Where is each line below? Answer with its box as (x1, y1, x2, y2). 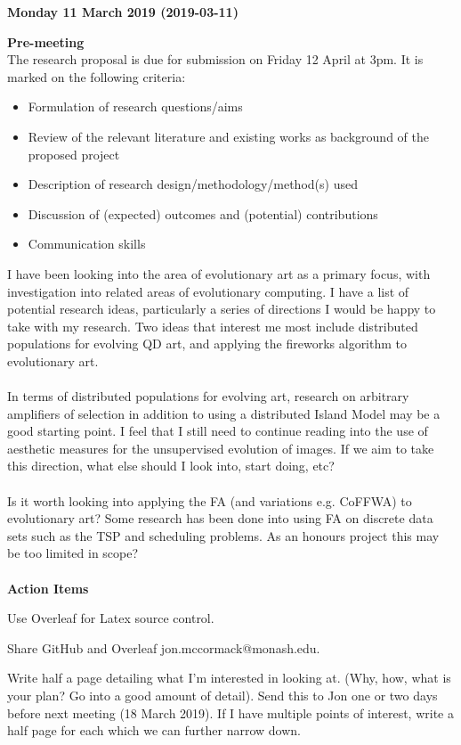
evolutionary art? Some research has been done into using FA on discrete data (7, 509, 433, 528)
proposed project (28, 144, 120, 163)
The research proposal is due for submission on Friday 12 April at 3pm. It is (7, 50, 424, 69)
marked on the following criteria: (7, 67, 186, 86)
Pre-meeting (7, 32, 85, 51)
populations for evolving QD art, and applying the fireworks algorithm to (7, 334, 408, 353)
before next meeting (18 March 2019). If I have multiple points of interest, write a (7, 703, 454, 722)
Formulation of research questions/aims (28, 97, 243, 116)
